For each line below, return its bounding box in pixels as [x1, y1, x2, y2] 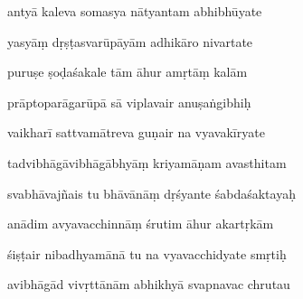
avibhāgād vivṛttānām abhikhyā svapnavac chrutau [7, 275, 290, 294]
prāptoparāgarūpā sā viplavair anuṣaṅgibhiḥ [7, 92, 251, 111]
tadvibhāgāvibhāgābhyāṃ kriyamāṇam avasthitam [7, 153, 287, 172]
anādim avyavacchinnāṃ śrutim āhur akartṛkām [7, 214, 274, 233]
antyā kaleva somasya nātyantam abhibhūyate [7, 2, 262, 20]
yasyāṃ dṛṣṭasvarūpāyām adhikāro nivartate [7, 32, 253, 51]
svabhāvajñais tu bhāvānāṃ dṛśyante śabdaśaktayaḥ [7, 183, 296, 202]
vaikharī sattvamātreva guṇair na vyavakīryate [7, 123, 265, 142]
